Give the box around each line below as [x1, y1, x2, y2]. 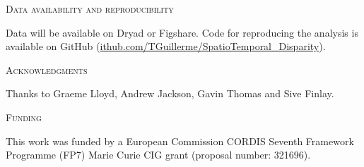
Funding [6, 109, 42, 124]
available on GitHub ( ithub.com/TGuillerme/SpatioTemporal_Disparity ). [6, 39, 326, 54]
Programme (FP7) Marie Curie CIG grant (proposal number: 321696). [6, 147, 311, 162]
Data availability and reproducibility [6, 1, 174, 16]
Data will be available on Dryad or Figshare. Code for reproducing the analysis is [6, 25, 358, 39]
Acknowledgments [6, 62, 88, 77]
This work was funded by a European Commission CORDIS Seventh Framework [6, 133, 354, 148]
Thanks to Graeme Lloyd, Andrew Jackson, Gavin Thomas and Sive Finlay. [6, 86, 334, 101]
